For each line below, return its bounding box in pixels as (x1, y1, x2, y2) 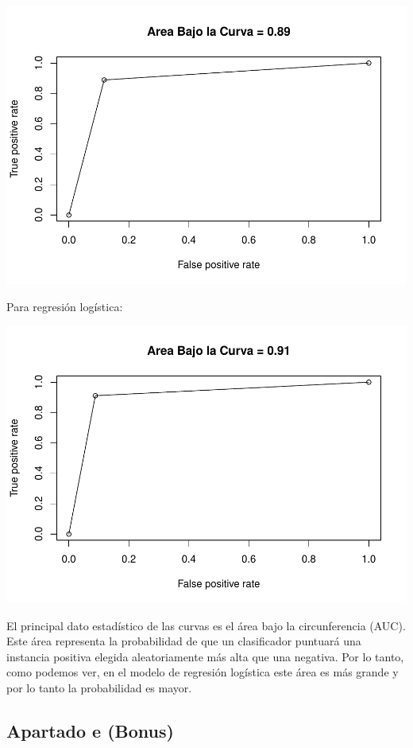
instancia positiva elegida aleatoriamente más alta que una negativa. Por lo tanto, (6, 648, 404, 664)
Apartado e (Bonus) (6, 718, 174, 742)
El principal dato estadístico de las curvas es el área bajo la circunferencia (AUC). (6, 617, 406, 633)
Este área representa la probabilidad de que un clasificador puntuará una (6, 633, 361, 649)
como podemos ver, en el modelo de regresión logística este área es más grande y (6, 664, 399, 680)
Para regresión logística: (6, 298, 123, 314)
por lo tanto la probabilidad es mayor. (6, 680, 192, 695)
